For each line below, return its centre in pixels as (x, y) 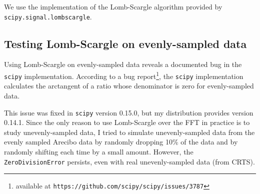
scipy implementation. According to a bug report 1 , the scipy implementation (124, 75)
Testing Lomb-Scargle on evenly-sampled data (125, 43)
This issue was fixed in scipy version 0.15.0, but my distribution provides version (129, 112)
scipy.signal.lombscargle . (48, 16)
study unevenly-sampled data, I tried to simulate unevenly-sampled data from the (129, 132)
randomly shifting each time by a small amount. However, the (99, 151)
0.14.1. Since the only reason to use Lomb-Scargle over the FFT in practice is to (127, 122)
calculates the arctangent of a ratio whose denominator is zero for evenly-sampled (129, 86)
